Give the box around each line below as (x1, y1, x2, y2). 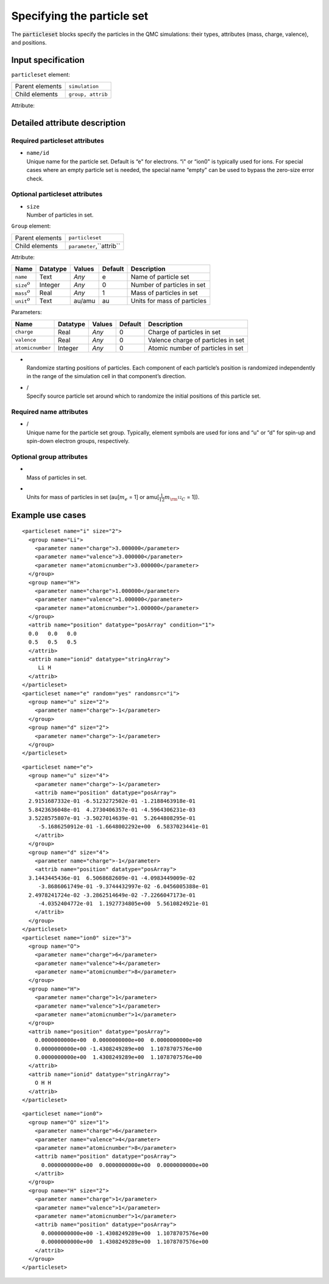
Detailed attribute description (11, 118, 126, 128)
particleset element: (11, 71, 70, 78)
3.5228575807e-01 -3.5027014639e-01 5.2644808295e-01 (28, 815, 196, 822)
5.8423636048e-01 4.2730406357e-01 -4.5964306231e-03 (28, 806, 196, 813)
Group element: (11, 223, 51, 230)
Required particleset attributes (11, 137, 105, 145)
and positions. (11, 38, 47, 46)
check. (26, 174, 44, 182)
